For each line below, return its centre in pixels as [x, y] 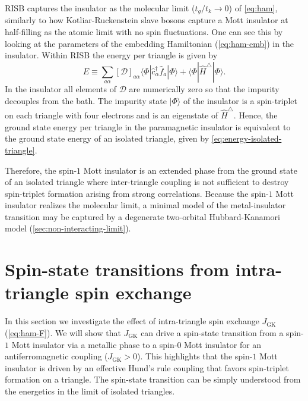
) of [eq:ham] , [253, 8]
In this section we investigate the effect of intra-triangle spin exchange [132, 321]
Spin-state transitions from [117, 269]
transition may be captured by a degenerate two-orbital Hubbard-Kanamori [142, 216]
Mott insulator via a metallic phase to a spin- [94, 344]
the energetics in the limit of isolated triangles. [90, 391]
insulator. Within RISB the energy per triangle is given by [111, 55]
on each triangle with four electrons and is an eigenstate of [112, 115]
